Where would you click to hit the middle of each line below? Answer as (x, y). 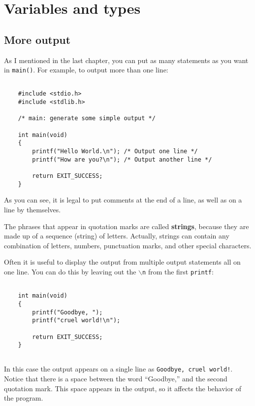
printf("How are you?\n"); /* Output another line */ (122, 159)
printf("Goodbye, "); (67, 312)
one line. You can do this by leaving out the (70, 271)
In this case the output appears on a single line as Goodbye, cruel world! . (118, 369)
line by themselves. (32, 209)
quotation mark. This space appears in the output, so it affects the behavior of (123, 388)
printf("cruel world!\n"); (76, 321)
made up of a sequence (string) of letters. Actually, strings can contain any (117, 236)
